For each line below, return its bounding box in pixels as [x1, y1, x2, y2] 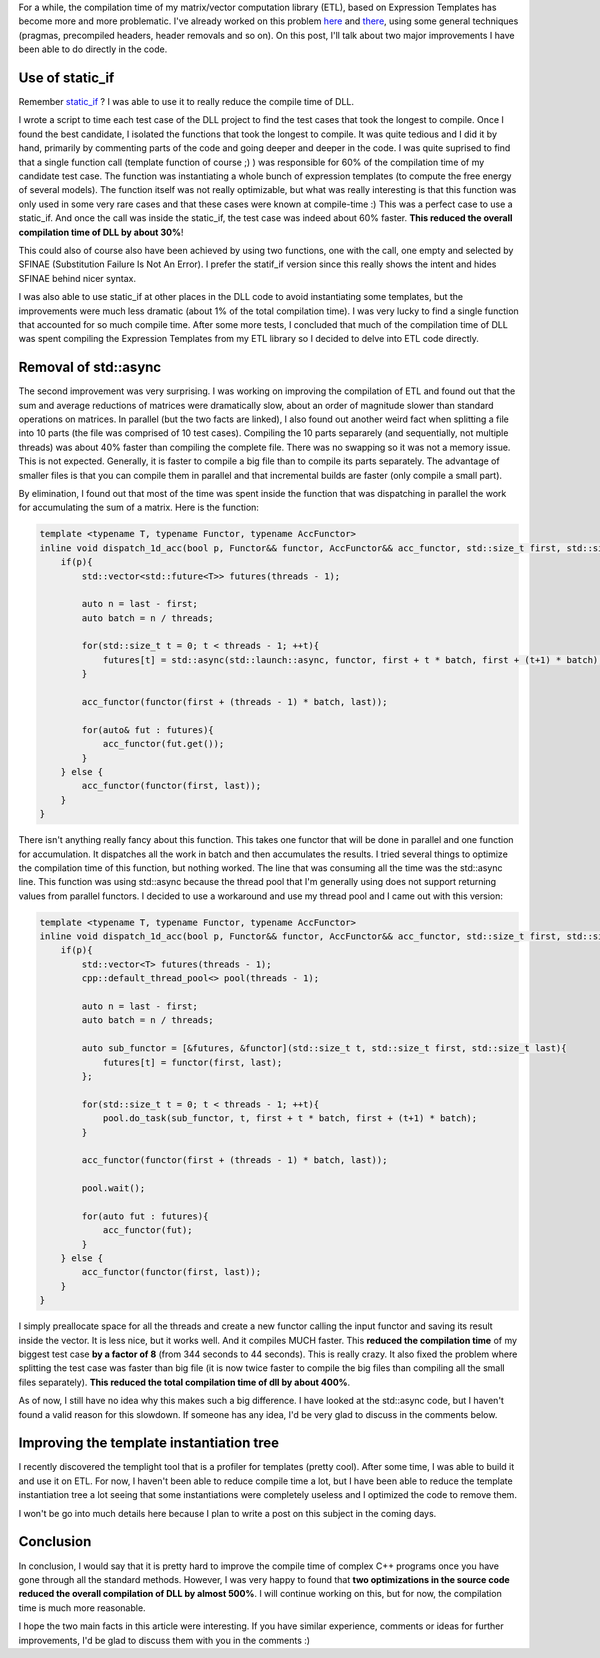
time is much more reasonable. [18, 1601, 146, 1614]
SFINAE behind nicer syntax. [18, 272, 137, 284]
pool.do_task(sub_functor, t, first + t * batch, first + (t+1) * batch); [102, 1113, 478, 1124]
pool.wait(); [81, 1183, 146, 1194]
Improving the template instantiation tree [18, 1435, 280, 1452]
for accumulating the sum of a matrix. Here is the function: [18, 501, 260, 514]
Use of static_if [18, 69, 115, 86]
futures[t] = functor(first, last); [102, 1056, 283, 1068]
